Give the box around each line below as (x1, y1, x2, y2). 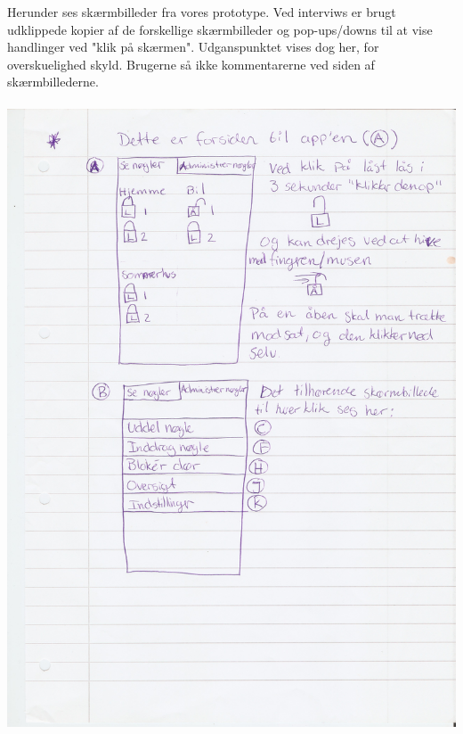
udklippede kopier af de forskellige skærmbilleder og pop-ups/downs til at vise (7, 20, 433, 38)
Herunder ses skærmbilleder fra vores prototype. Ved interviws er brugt (7, 3, 396, 21)
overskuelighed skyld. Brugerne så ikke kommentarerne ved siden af (7, 54, 375, 73)
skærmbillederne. (7, 72, 99, 91)
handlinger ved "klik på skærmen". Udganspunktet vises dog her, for (7, 37, 379, 56)
